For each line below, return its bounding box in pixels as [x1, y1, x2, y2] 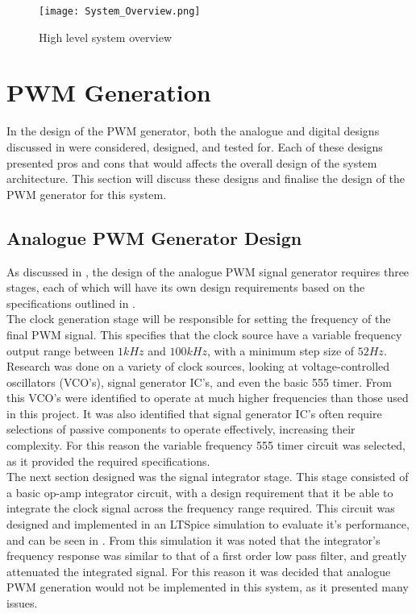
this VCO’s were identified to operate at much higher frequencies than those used [6, 389, 409, 406]
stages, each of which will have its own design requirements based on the [6, 279, 365, 296]
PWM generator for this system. [6, 185, 167, 202]
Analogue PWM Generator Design [6, 225, 302, 250]
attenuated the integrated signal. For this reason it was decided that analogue [6, 562, 391, 579]
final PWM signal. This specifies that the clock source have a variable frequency [6, 326, 402, 342]
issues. [6, 595, 38, 612]
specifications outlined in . [6, 294, 136, 311]
